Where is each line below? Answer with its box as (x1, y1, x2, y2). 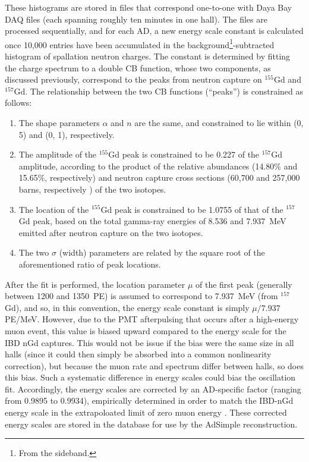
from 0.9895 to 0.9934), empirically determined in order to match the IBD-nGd (5, 394, 294, 407)
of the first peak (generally (196, 278, 292, 290)
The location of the (18, 203, 89, 215)
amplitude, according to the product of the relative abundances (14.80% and (18, 159, 298, 172)
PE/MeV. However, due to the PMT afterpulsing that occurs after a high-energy (5, 313, 299, 325)
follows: (5, 96, 32, 109)
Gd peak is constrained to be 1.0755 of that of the (100, 203, 283, 215)
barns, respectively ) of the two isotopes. (18, 183, 166, 195)
